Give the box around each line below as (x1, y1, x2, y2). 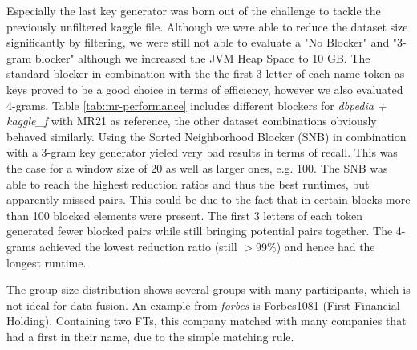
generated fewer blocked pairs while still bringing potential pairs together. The (6, 222, 393, 239)
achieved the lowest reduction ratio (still (39, 238, 237, 254)
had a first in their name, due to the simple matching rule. (6, 328, 294, 344)
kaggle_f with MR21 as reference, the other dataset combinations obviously (6, 112, 377, 129)
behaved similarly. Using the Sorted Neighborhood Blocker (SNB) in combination (6, 128, 407, 144)
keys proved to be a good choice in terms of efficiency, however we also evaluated (6, 80, 403, 97)
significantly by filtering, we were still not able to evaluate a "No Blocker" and (6, 34, 390, 51)
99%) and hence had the (256, 238, 375, 254)
